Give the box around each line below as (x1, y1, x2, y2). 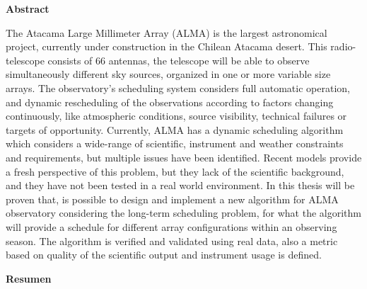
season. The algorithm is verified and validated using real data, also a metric (6, 233, 338, 248)
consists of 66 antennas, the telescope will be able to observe (47, 52, 310, 67)
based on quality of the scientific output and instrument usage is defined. (6, 247, 322, 262)
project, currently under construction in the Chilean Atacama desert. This (6, 39, 327, 54)
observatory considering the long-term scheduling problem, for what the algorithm (6, 205, 361, 220)
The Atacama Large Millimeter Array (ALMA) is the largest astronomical (6, 25, 327, 40)
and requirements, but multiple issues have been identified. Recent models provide (6, 149, 362, 164)
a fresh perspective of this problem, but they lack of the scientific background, (6, 164, 344, 178)
